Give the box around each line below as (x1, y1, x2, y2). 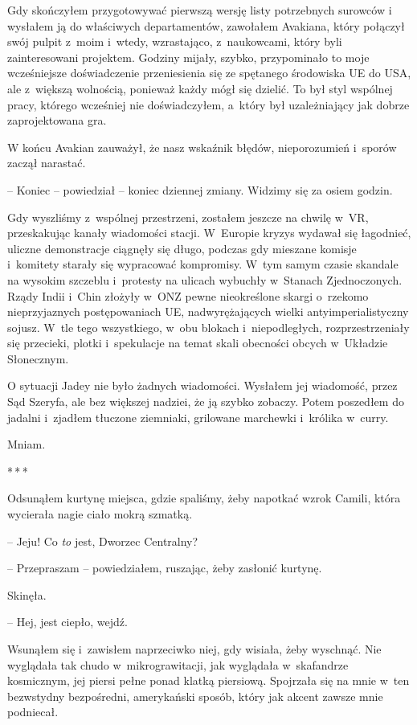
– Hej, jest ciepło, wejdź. (7, 613, 128, 630)
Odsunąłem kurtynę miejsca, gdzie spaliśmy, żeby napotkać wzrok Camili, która (7, 489, 401, 506)
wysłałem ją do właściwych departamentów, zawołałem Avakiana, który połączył (7, 17, 405, 34)
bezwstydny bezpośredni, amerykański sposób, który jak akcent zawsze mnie (7, 687, 383, 704)
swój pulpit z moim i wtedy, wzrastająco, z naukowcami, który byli (7, 33, 342, 50)
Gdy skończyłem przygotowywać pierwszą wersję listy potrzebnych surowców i (7, 2, 392, 18)
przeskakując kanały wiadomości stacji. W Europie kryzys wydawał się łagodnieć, (7, 224, 411, 241)
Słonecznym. (7, 350, 69, 367)
